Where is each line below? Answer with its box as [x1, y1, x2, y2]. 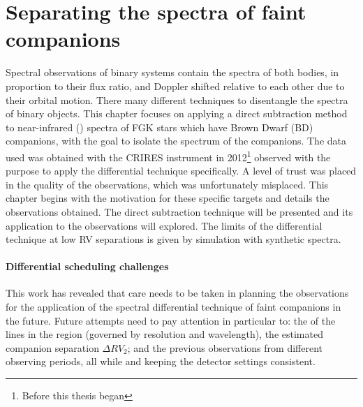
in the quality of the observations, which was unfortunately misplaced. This [6, 177, 329, 191]
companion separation [6, 340, 99, 355]
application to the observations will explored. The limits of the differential [6, 218, 323, 232]
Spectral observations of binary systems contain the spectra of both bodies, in [6, 65, 339, 80]
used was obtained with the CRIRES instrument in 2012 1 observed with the [6, 147, 331, 164]
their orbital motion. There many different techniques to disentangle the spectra [6, 92, 348, 107]
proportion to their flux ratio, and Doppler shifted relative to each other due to [6, 78, 345, 93]
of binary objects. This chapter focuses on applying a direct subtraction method [6, 106, 348, 121]
